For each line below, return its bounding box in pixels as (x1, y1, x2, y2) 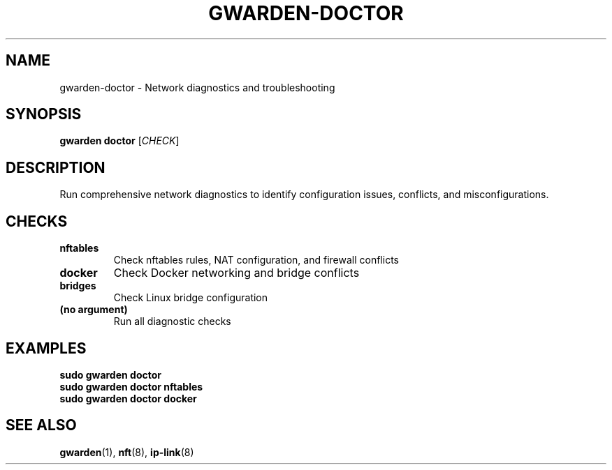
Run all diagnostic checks (113, 315, 231, 328)
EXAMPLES (6, 339, 87, 357)
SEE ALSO (6, 416, 77, 434)
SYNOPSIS (6, 105, 82, 123)
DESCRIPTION (6, 158, 105, 176)
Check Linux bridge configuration (113, 291, 268, 304)
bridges (59, 280, 96, 292)
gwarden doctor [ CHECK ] (59, 135, 180, 147)
